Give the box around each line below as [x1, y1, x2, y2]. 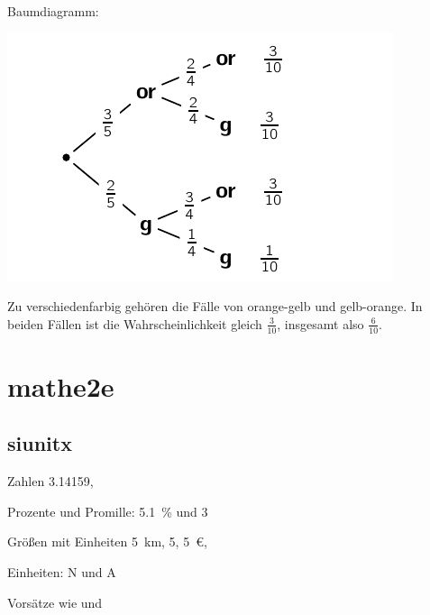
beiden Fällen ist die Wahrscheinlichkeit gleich [7, 314, 262, 333]
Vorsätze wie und [7, 592, 103, 611]
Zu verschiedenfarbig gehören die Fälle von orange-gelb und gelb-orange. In [7, 297, 423, 316]
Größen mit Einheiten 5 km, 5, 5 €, [7, 532, 207, 551]
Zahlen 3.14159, [7, 472, 94, 491]
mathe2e [7, 367, 114, 404]
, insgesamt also [277, 314, 364, 333]
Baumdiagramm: [7, 2, 99, 20]
